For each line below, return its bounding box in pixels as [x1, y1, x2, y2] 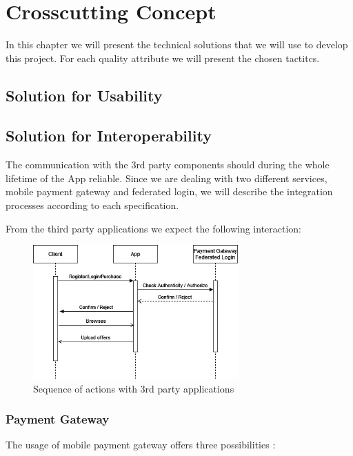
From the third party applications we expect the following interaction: [6, 221, 302, 235]
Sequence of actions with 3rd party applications [33, 381, 234, 395]
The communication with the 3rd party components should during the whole [6, 157, 330, 172]
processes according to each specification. [6, 198, 179, 212]
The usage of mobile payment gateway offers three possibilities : [6, 437, 276, 452]
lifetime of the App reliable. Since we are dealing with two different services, [6, 170, 327, 185]
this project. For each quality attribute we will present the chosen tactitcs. [6, 50, 320, 65]
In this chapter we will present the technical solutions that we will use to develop [6, 37, 348, 52]
